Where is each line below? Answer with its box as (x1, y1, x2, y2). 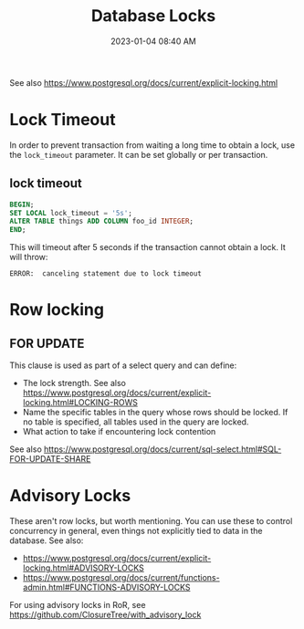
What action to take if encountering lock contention (22, 426, 216, 437)
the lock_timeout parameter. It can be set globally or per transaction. (9, 149, 268, 160)
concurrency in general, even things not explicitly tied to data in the (9, 526, 263, 537)
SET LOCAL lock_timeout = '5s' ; (9, 208, 132, 217)
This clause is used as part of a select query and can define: (9, 360, 237, 371)
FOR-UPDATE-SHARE (9, 454, 91, 465)
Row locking (9, 299, 105, 320)
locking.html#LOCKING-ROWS (22, 397, 139, 408)
